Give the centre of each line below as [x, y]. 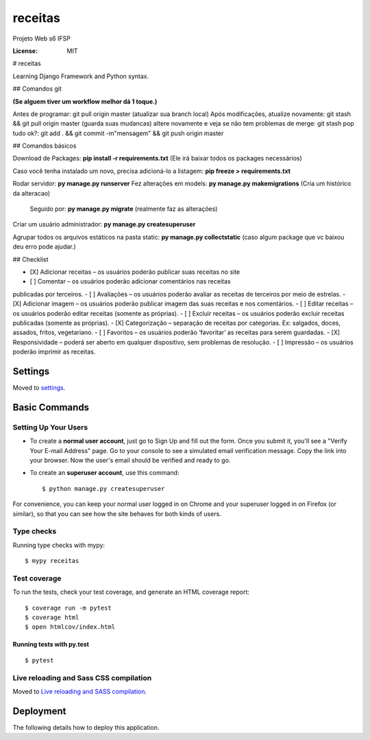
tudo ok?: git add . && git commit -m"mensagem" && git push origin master [118, 133]
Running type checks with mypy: [59, 545]
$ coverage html [52, 617]
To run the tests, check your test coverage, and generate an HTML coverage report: [131, 592]
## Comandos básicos [45, 146]
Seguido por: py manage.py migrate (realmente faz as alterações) [124, 209]
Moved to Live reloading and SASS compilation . [80, 691]
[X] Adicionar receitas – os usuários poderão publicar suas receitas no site [135, 272]
